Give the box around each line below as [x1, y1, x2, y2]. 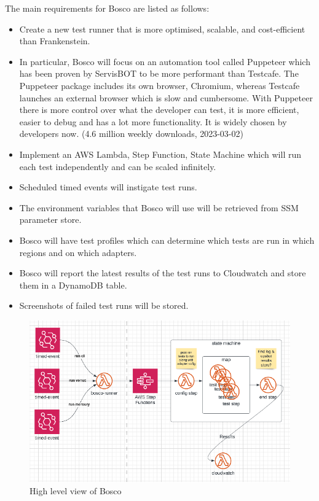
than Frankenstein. [19, 34, 90, 47]
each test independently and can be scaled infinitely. [19, 160, 216, 173]
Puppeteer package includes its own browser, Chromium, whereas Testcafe [19, 79, 300, 91]
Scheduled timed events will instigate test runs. [19, 181, 197, 193]
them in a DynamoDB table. [19, 278, 127, 291]
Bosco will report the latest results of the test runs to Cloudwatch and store [19, 266, 306, 279]
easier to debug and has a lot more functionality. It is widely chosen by [19, 115, 287, 128]
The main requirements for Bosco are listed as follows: [5, 2, 210, 14]
